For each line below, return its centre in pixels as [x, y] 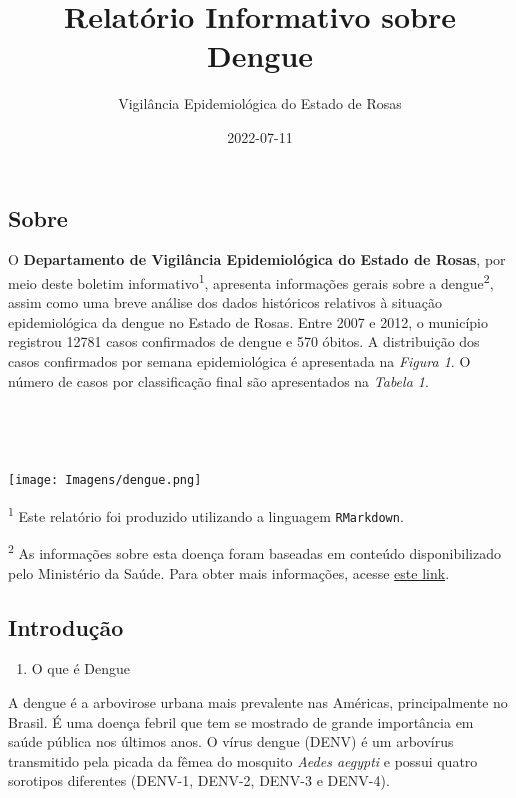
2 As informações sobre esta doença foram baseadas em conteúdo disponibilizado [254, 551]
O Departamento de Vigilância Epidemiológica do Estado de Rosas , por [257, 259]
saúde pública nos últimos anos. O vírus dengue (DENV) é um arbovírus [231, 741]
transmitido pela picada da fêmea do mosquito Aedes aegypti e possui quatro [243, 760]
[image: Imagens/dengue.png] [105, 480]
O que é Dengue [80, 668]
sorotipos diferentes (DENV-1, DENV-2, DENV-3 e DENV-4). [199, 780]
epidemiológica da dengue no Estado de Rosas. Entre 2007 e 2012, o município [248, 321]
